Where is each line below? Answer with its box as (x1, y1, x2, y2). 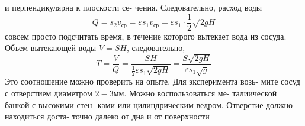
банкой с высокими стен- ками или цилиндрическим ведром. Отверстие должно (5, 98, 293, 111)
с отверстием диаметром (5, 87, 92, 99)
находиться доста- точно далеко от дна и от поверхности (5, 110, 210, 122)
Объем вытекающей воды (5, 41, 97, 54)
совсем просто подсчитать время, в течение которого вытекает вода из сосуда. (5, 30, 287, 42)
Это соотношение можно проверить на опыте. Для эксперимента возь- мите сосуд (5, 75, 300, 88)
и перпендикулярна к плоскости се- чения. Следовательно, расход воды (5, 1, 262, 13)
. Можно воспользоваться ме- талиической (124, 87, 277, 99)
